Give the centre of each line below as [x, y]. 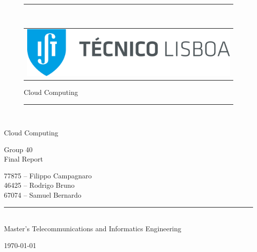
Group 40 [18, 149]
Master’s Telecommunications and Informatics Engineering [93, 229]
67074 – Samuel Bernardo [43, 195]
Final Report [24, 159]
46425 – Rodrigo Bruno [39, 185]
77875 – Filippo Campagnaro [48, 175]
